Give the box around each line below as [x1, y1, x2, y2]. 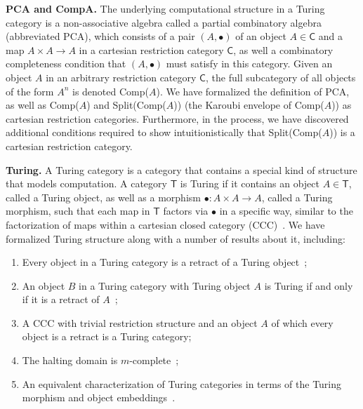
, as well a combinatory [233, 42, 334, 57]
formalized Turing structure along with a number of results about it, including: [6, 231, 345, 246]
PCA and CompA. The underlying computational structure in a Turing [6, 1, 325, 15]
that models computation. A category [6, 176, 167, 191]
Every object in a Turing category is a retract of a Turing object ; [22, 255, 308, 269]
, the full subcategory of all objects [206, 69, 356, 84]
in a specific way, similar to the [219, 203, 353, 218]
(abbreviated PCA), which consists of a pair [6, 29, 195, 43]
